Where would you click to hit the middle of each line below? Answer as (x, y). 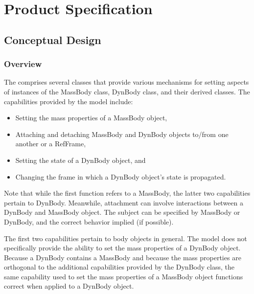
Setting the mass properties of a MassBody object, (91, 118)
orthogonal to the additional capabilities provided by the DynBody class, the (119, 267)
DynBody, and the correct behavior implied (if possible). (89, 221)
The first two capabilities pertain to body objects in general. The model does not (126, 238)
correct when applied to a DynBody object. (69, 286)
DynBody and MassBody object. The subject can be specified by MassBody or (122, 212)
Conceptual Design (53, 39)
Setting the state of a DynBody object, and (81, 160)
